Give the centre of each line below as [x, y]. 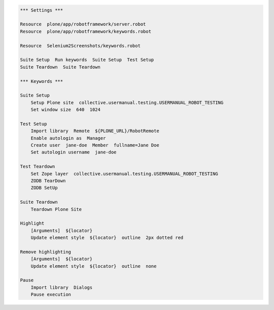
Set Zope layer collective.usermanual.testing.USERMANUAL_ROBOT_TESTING [124, 174]
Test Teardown [38, 167]
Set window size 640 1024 [66, 110]
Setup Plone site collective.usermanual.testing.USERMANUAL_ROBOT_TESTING [127, 102]
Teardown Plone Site [56, 209]
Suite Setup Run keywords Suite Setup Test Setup [87, 60]
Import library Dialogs [62, 287]
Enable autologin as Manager [68, 138]
